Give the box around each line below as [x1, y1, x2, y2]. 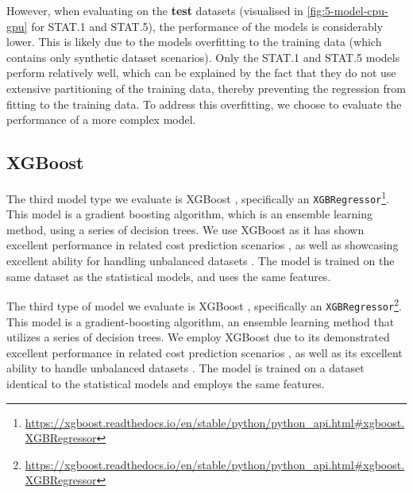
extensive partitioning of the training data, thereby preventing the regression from [6, 79, 406, 96]
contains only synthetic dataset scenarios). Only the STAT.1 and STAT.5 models [6, 48, 400, 65]
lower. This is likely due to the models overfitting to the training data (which [6, 33, 382, 50]
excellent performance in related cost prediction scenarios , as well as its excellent [6, 344, 403, 360]
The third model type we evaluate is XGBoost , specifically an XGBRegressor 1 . [6, 187, 389, 206]
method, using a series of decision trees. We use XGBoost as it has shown [6, 221, 365, 237]
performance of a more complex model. [6, 111, 196, 128]
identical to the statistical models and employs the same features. [6, 375, 325, 391]
